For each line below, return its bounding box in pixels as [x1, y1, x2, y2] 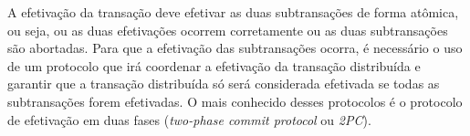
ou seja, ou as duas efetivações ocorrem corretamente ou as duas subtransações [7, 20, 448, 39]
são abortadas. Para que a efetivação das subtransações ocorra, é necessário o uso [7, 38, 463, 58]
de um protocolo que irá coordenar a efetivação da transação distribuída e [7, 56, 421, 75]
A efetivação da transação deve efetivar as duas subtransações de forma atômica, [7, 3, 459, 21]
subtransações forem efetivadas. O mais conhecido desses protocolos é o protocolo [7, 91, 463, 110]
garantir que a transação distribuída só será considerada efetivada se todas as [7, 74, 440, 93]
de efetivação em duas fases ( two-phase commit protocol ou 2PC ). [7, 110, 371, 129]
